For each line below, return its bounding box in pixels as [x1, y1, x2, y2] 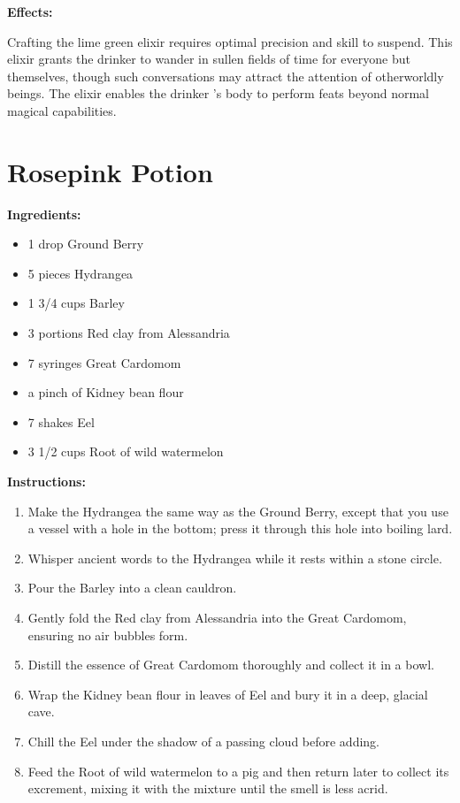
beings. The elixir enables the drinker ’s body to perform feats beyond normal [7, 84, 429, 103]
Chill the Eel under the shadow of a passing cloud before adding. [27, 731, 380, 750]
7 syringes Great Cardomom [27, 353, 181, 371]
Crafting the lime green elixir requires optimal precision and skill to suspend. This [7, 32, 453, 50]
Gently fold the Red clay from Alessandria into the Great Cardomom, [27, 608, 407, 626]
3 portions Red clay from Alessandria [27, 324, 230, 342]
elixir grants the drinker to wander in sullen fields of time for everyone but [7, 50, 410, 68]
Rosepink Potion [7, 153, 213, 189]
